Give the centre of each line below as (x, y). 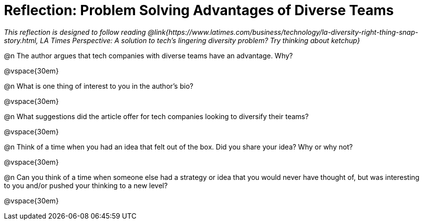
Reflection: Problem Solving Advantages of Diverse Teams (199, 10)
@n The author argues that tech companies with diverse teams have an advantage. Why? (149, 55)
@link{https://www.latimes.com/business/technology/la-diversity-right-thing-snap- (283, 32)
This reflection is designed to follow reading (75, 32)
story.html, (21, 40)
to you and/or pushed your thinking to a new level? (86, 185)
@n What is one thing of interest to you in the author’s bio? (99, 86)
